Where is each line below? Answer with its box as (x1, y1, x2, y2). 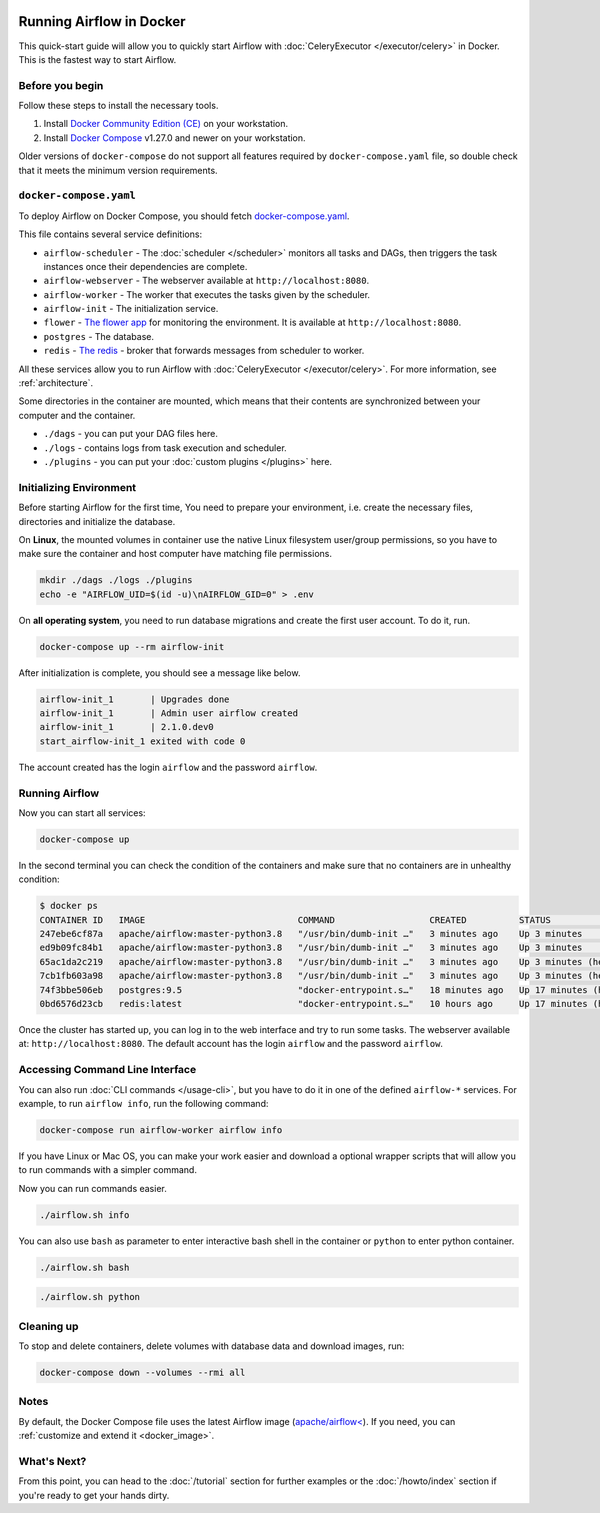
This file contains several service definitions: (18, 228, 203, 240)
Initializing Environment (18, 480, 137, 494)
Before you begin (18, 78, 104, 92)
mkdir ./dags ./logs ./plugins (39, 575, 194, 586)
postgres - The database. (43, 330, 155, 342)
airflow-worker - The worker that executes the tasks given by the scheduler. (43, 288, 370, 300)
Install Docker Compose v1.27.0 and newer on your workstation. (43, 131, 306, 144)
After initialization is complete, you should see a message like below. (18, 666, 301, 679)
